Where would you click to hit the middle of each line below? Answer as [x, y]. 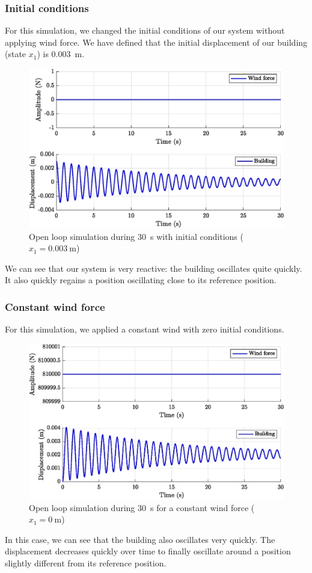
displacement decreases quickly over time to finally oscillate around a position [148, 551]
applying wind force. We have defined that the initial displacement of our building [156, 42]
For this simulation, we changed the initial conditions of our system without [145, 30]
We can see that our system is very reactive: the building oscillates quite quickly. [154, 268]
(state [16, 54]
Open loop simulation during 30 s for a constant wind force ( [142, 507]
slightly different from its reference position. [86, 562]
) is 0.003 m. [61, 54]
